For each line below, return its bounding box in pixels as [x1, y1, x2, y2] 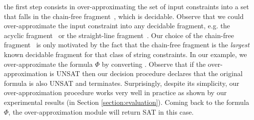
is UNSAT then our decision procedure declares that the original [49, 68, 243, 79]
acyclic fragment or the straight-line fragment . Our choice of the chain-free [4, 30, 234, 40]
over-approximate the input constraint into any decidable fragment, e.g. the [4, 20, 230, 31]
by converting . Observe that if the [102, 59, 206, 69]
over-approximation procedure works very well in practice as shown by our [4, 87, 227, 98]
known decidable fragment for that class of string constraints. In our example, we [4, 49, 247, 59]
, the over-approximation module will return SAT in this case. [8, 106, 194, 117]
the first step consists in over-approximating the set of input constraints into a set [4, 1, 249, 11]
